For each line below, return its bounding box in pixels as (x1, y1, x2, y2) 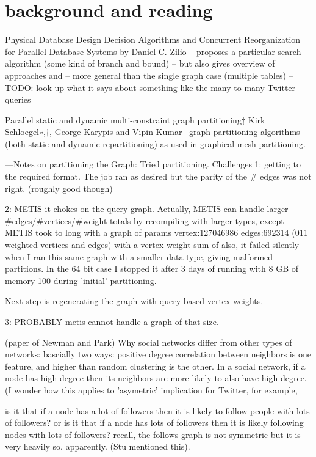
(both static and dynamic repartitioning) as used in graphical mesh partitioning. (5, 137, 306, 150)
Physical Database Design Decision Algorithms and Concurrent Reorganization (5, 33, 301, 46)
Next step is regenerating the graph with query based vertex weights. (5, 294, 264, 307)
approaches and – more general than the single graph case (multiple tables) (5, 68, 286, 81)
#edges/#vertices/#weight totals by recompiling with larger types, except (5, 214, 284, 227)
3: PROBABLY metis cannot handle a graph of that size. (5, 315, 219, 327)
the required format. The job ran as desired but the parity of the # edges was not (5, 170, 312, 183)
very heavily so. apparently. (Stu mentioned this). (5, 440, 190, 453)
